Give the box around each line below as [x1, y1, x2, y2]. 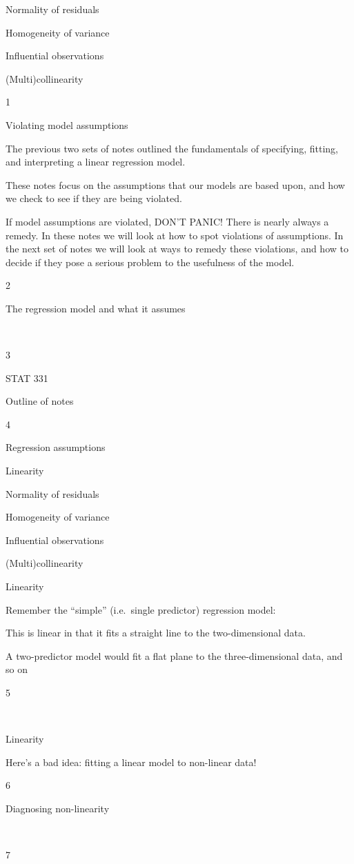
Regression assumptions [6, 440, 106, 454]
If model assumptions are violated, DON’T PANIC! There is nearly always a [6, 214, 329, 228]
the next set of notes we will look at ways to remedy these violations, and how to [6, 241, 348, 256]
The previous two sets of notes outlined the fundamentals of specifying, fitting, [6, 141, 338, 155]
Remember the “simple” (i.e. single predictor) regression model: [6, 602, 276, 616]
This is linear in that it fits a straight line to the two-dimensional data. [6, 625, 306, 640]
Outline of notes [6, 394, 74, 408]
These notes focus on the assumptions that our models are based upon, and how [6, 177, 345, 192]
